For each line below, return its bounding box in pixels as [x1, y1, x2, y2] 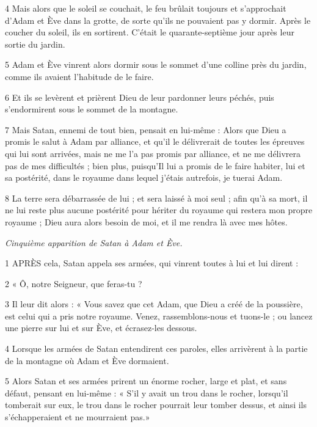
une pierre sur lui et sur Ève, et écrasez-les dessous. [5, 321, 197, 334]
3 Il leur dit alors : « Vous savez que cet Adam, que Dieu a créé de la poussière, [5, 297, 303, 310]
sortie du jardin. [5, 37, 65, 50]
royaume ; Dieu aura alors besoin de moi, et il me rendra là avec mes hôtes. [5, 215, 288, 228]
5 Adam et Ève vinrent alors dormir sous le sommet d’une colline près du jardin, [5, 58, 307, 71]
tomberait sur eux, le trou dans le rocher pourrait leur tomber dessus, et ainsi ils [5, 398, 307, 411]
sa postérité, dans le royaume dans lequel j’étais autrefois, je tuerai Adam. [5, 171, 283, 184]
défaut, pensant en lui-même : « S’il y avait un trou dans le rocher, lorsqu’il [5, 386, 288, 399]
